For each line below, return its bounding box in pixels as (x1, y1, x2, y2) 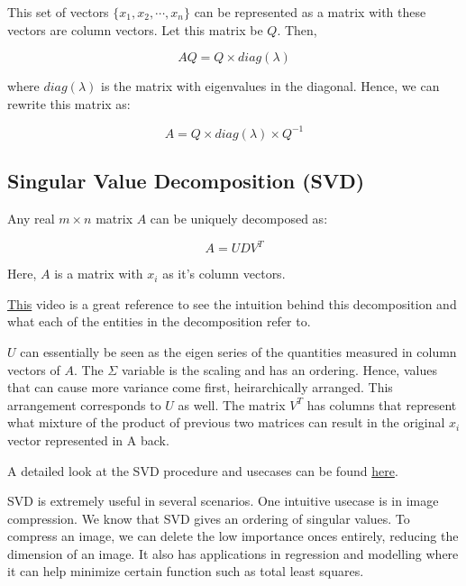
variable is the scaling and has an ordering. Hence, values (121, 360, 437, 379)
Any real (7, 209, 55, 228)
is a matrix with (54, 264, 143, 283)
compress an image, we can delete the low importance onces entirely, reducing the (7, 526, 459, 545)
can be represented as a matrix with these (194, 3, 426, 21)
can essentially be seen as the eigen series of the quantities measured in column (20, 342, 457, 361)
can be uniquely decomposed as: (150, 209, 328, 228)
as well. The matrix (178, 395, 286, 414)
